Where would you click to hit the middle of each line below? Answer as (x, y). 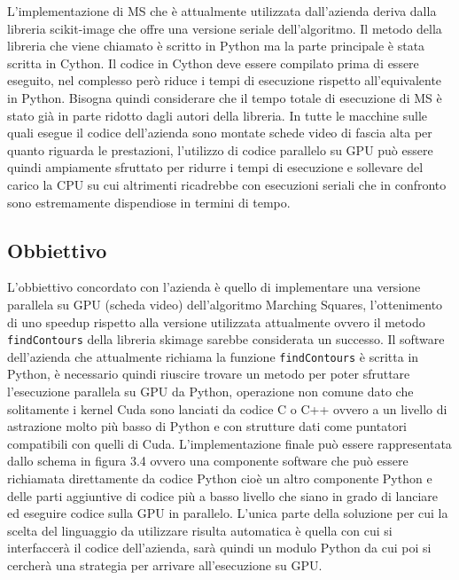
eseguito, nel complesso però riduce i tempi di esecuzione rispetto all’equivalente (225, 80)
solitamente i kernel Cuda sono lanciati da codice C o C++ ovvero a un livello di (227, 408)
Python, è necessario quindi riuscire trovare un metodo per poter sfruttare (209, 374)
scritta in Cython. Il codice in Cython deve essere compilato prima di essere (213, 63)
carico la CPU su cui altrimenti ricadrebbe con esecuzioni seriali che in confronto (227, 184)
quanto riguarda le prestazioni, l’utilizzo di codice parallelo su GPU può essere (220, 149)
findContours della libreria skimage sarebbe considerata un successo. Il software (226, 339)
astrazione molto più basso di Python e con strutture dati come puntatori (207, 426)
